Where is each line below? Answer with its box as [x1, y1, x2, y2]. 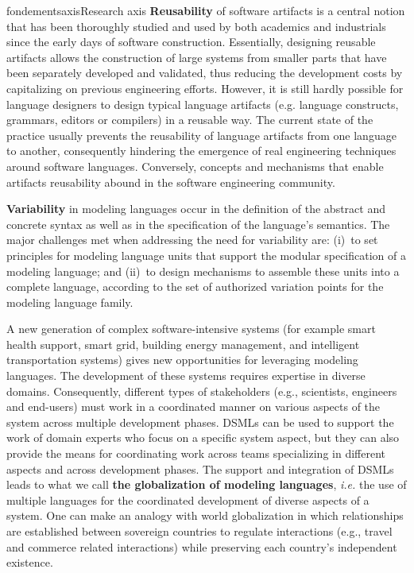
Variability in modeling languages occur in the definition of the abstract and [6, 200, 385, 217]
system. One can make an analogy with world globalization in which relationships [6, 507, 404, 524]
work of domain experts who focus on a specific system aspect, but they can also [6, 429, 400, 446]
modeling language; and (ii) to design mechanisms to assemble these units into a [6, 262, 400, 279]
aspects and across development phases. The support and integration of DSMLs [6, 460, 394, 477]
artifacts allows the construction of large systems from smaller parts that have [6, 48, 387, 65]
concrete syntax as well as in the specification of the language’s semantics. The [6, 215, 390, 232]
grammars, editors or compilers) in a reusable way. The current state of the [6, 111, 373, 128]
